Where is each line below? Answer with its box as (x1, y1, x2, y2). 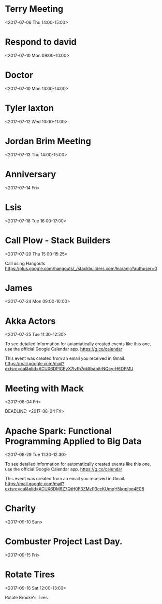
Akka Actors (5, 316, 56, 326)
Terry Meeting (5, 3, 64, 15)
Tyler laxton (5, 103, 54, 114)
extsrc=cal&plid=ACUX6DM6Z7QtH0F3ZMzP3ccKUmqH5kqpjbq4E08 (5, 486, 145, 492)
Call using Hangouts (5, 260, 45, 266)
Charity (5, 503, 36, 514)
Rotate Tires (5, 569, 55, 580)
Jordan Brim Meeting (5, 135, 91, 147)
